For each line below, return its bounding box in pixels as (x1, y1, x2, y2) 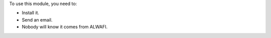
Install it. (22, 10, 40, 16)
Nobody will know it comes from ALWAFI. (22, 24, 108, 30)
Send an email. (22, 16, 53, 22)
